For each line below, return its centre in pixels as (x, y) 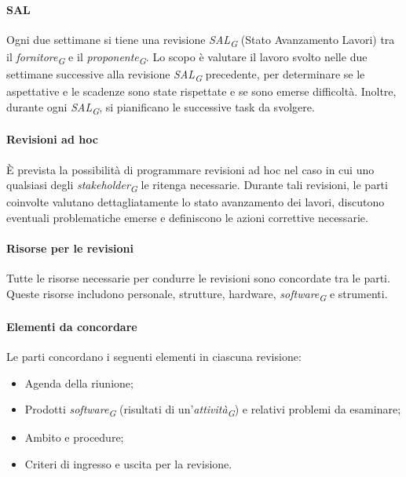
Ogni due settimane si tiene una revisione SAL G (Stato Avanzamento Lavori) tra (201, 40)
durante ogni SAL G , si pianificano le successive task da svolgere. (161, 107)
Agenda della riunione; (79, 382)
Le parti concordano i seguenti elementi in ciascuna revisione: (154, 356)
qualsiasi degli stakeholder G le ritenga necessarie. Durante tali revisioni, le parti (197, 186)
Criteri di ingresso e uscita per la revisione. (128, 463)
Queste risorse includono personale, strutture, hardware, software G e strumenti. (197, 294)
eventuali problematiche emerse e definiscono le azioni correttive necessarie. (187, 217)
